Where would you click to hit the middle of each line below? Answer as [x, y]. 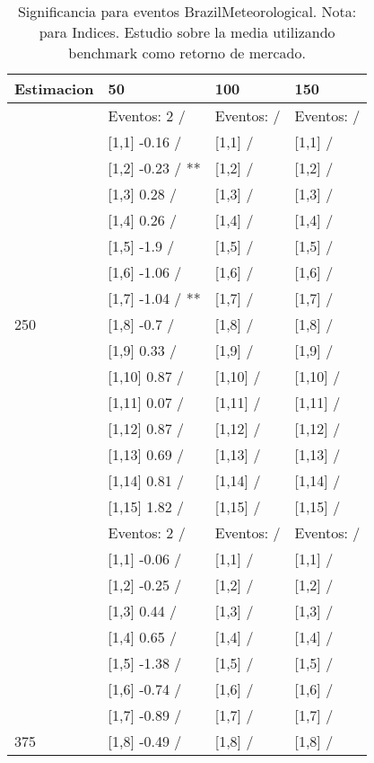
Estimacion [54, 89]
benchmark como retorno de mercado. [187, 53]
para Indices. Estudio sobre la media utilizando [187, 32]
